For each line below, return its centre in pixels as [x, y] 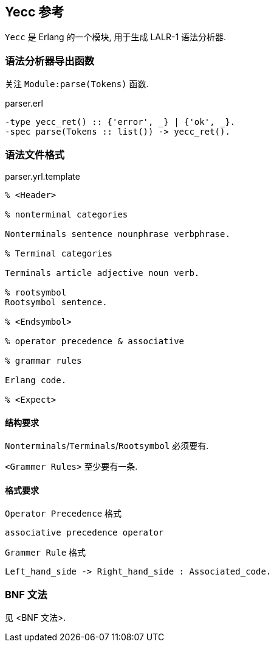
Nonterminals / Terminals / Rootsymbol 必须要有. [107, 446]
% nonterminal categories [67, 214]
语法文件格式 [35, 154]
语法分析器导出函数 [50, 61]
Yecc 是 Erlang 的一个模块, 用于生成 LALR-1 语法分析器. [116, 37]
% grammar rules [43, 360]
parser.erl [24, 104]
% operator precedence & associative [95, 341]
